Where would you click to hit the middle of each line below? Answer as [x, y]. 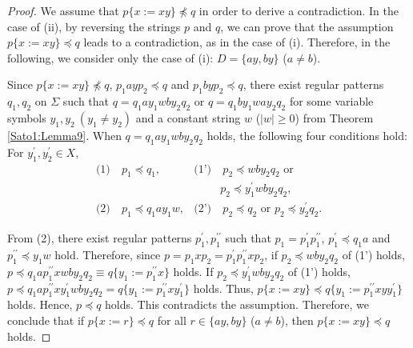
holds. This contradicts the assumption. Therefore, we [237, 304]
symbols [27, 117]
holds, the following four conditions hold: [307, 135]
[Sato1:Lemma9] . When [64, 135]
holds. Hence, [40, 304]
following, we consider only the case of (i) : [110, 57]
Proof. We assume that [63, 10]
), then [297, 320]
